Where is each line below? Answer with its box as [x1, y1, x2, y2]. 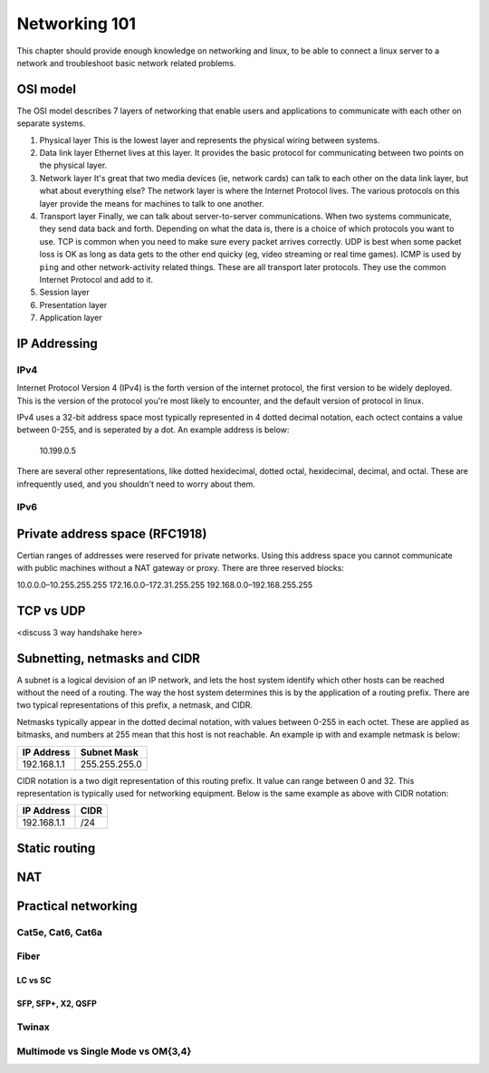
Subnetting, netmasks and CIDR [16, 651, 201, 666]
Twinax [16, 1020, 50, 1033]
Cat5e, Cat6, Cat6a [16, 925, 103, 938]
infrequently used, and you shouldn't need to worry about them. [16, 478, 255, 489]
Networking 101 [16, 14, 136, 34]
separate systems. [16, 118, 86, 129]
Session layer [39, 286, 90, 298]
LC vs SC [16, 975, 52, 986]
